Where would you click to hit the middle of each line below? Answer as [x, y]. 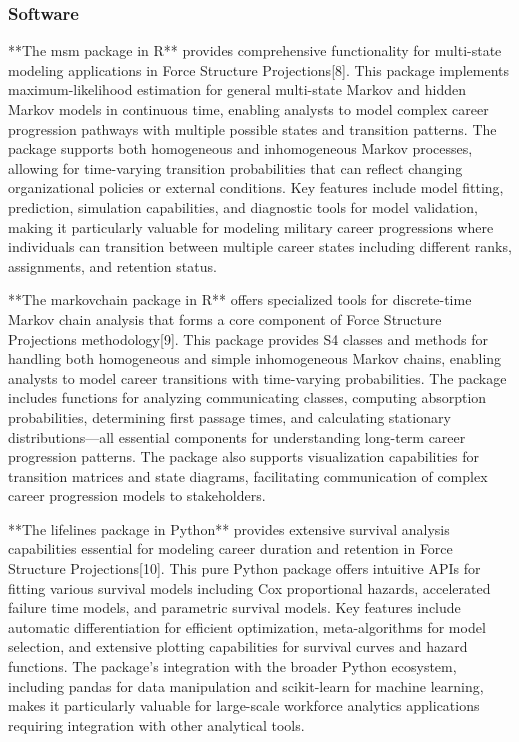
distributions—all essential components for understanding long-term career [237, 436]
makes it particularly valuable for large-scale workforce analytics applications [244, 705]
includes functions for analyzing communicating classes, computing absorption [247, 397]
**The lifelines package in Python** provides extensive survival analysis [229, 528]
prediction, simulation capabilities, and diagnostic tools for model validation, [243, 206]
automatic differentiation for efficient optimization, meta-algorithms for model [247, 626]
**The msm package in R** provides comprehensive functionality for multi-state [255, 50]
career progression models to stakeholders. [137, 495]
